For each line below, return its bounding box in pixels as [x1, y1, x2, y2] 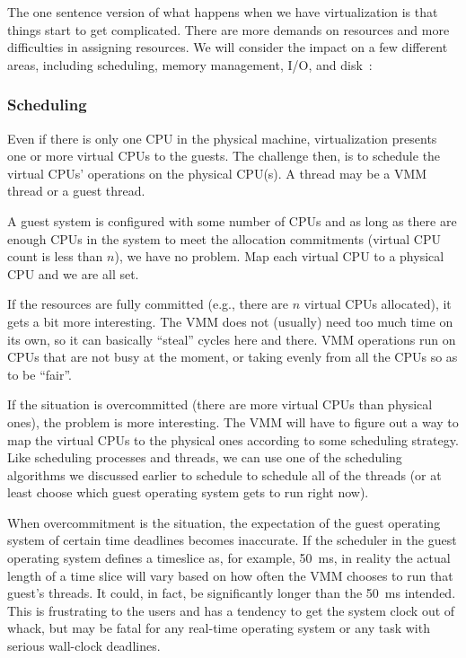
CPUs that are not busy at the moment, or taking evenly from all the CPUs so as [7, 347, 458, 366]
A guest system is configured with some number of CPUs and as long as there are [7, 211, 457, 230]
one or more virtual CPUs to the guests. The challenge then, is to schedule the [7, 146, 441, 165]
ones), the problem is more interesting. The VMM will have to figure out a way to [7, 412, 459, 431]
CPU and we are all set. [7, 264, 139, 283]
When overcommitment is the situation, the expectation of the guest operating [7, 513, 441, 531]
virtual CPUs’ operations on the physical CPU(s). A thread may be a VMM [7, 163, 427, 182]
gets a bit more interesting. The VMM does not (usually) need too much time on [7, 311, 453, 330]
